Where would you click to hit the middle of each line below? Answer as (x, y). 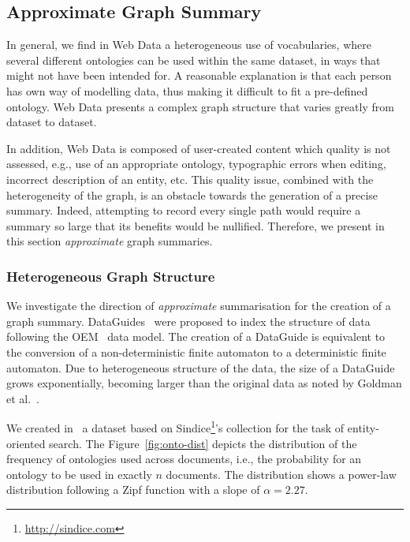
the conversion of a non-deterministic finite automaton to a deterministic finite (196, 351)
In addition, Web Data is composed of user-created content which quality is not (199, 148)
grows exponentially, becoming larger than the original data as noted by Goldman (204, 383)
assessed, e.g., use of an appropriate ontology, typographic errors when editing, (196, 164)
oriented (26, 443)
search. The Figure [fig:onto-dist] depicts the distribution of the (203, 443)
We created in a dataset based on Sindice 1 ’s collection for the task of (175, 426)
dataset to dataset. (52, 122)
